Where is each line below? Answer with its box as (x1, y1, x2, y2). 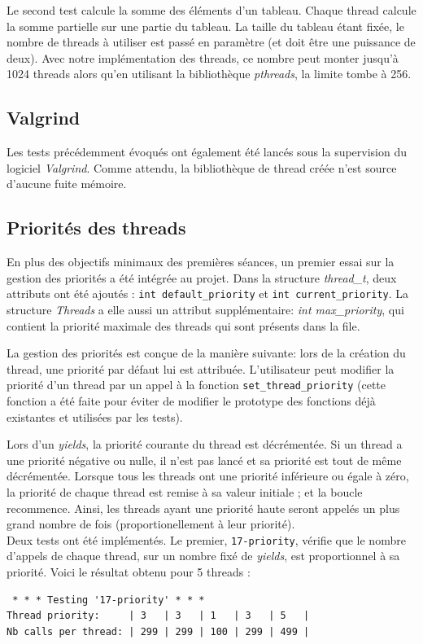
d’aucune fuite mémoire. (7, 175, 127, 192)
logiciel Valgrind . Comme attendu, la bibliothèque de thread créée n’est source (7, 159, 397, 176)
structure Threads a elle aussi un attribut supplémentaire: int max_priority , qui (7, 301, 404, 318)
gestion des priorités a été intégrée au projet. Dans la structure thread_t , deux (7, 269, 397, 286)
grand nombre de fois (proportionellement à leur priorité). (7, 515, 295, 532)
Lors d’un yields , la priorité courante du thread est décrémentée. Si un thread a (7, 436, 403, 453)
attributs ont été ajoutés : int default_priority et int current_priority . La (7, 285, 409, 302)
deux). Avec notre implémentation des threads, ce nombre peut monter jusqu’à (7, 49, 399, 66)
